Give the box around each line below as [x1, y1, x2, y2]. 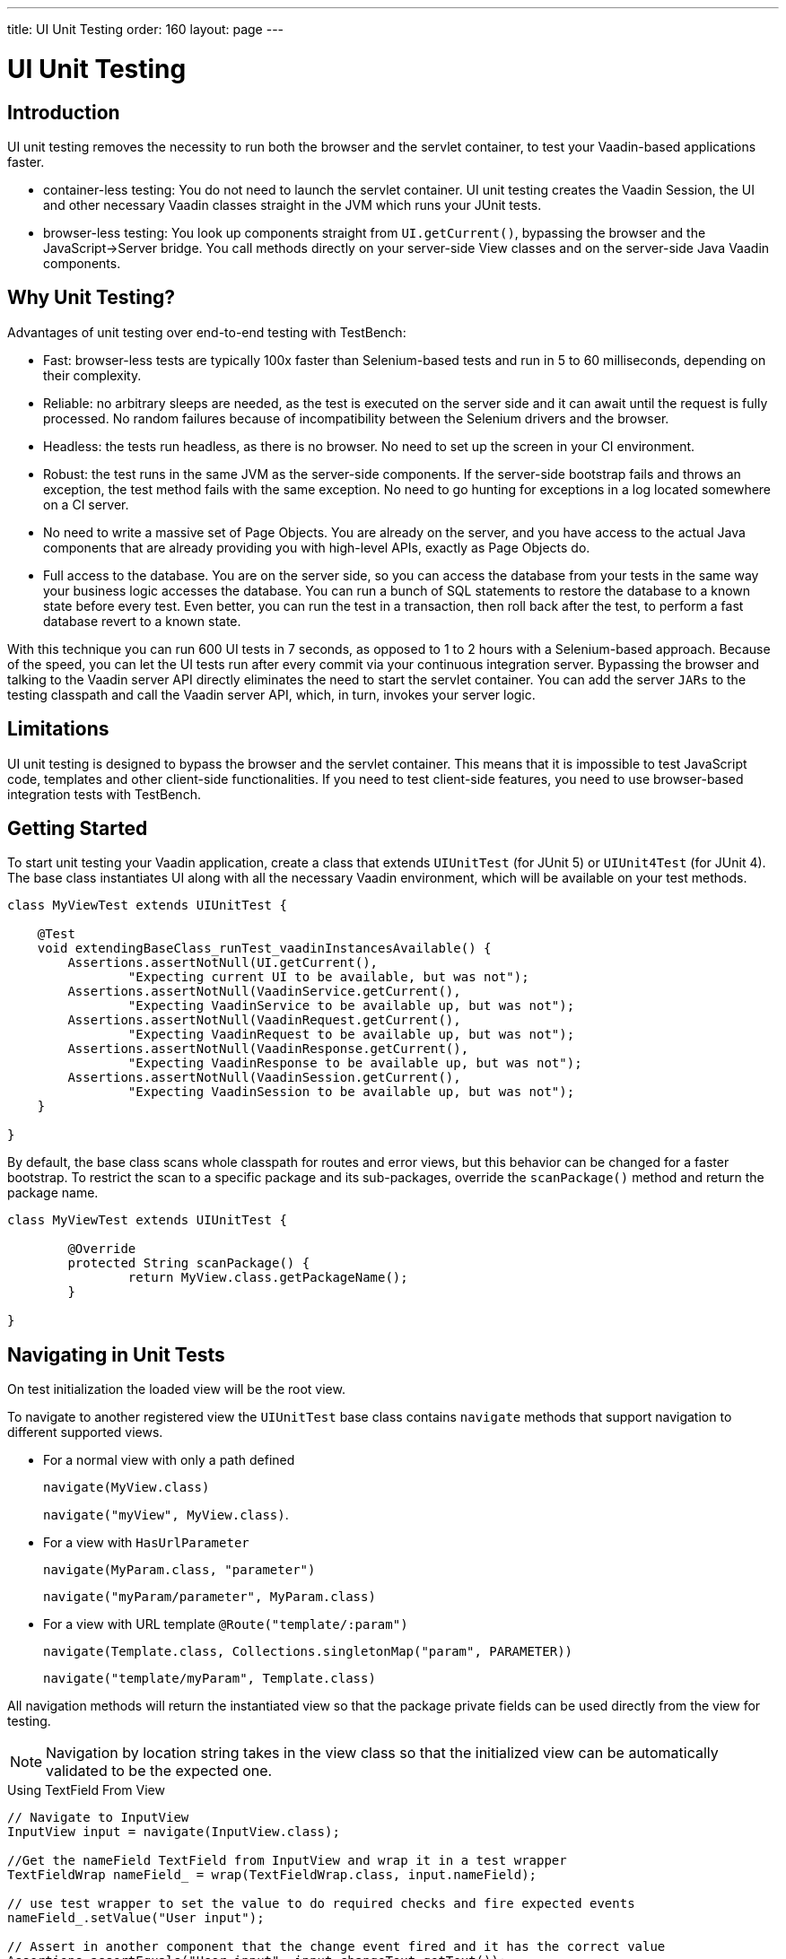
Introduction [7, 100, 120, 124]
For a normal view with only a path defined [43, 1452, 295, 1468]
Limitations [7, 718, 109, 741]
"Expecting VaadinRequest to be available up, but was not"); [127, 1027, 575, 1042]
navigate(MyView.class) [43, 1480, 210, 1495]
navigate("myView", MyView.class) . [43, 1507, 289, 1523]
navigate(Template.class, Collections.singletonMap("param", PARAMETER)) [43, 1644, 573, 1659]
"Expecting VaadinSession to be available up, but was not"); [127, 1084, 575, 1100]
